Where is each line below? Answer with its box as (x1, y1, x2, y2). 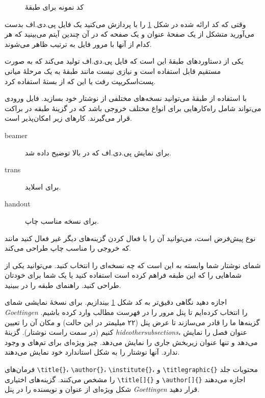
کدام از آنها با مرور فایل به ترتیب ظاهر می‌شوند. (5, 38, 152, 49)
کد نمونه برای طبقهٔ (25, 2, 84, 12)
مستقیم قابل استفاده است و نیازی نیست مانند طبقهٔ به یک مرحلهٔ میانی (5, 65, 221, 76)
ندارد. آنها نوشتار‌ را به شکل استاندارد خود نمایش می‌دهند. (5, 347, 180, 357)
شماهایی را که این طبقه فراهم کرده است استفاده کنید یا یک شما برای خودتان (5, 270, 242, 280)
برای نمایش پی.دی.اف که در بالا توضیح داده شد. (25, 147, 171, 157)
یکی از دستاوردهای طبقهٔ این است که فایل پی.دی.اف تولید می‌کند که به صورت (5, 56, 244, 66)
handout (5, 198, 31, 209)
